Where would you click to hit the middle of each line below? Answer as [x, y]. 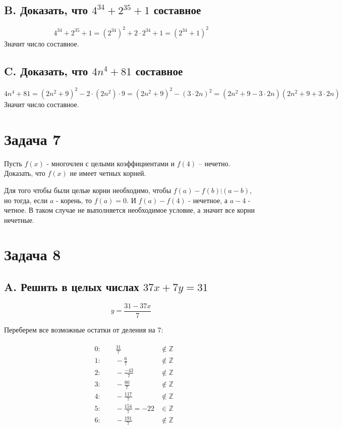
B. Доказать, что [46, 10]
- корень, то [74, 200]
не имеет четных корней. [108, 173]
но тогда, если [26, 200]
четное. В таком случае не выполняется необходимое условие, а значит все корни [130, 210]
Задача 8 [33, 254]
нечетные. [19, 220]
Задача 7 [33, 139]
